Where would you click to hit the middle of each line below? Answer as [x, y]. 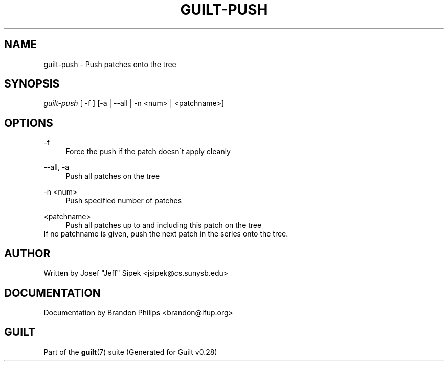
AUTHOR [27, 253]
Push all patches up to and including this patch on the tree [164, 225]
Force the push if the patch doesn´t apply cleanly [148, 152]
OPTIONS [29, 123]
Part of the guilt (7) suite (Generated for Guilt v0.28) [130, 352]
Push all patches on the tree [113, 176]
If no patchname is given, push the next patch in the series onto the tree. [166, 234]
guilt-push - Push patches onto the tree [110, 64]
